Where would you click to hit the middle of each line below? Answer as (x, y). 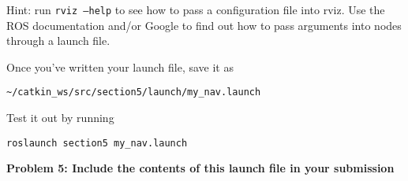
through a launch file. (58, 41)
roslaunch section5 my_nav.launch (97, 143)
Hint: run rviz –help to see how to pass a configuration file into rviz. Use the (196, 9)
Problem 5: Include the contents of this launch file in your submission (200, 168)
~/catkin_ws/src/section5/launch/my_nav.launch (134, 92)
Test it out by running (60, 118)
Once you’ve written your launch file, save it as (120, 66)
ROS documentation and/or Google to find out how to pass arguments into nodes (204, 25)
